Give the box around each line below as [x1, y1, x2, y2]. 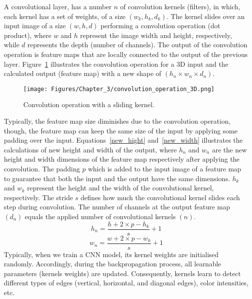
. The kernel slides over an [167, 11, 245, 21]
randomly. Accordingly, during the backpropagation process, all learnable [4, 259, 221, 269]
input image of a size [4, 20, 66, 31]
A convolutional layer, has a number [4, 1, 112, 11]
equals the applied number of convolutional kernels [25, 211, 176, 221]
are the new [212, 144, 247, 154]
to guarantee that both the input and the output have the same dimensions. [4, 173, 230, 183]
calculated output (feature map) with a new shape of [4, 68, 162, 78]
